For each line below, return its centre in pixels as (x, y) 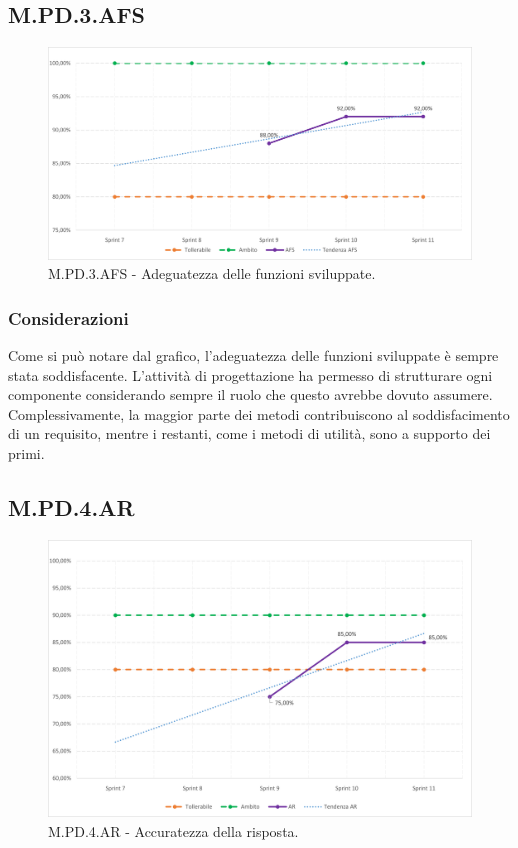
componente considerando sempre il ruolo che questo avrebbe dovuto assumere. (250, 394)
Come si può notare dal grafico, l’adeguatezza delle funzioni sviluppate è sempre (253, 355)
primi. (26, 452)
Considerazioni (68, 317)
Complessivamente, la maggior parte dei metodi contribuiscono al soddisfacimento (259, 413)
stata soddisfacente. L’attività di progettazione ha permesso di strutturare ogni (250, 374)
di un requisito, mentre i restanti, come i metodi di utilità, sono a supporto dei (249, 433)
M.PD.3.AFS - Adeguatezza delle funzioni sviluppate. (212, 273)
